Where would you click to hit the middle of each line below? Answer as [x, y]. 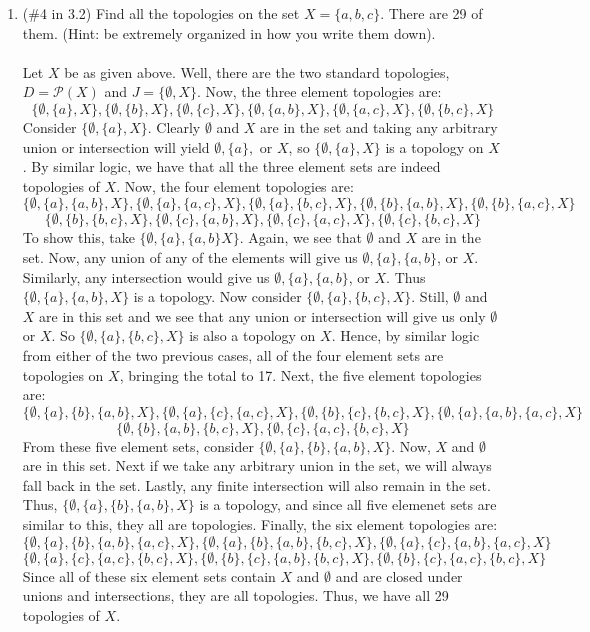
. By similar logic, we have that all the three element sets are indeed [231, 166]
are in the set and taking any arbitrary [379, 126]
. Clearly [174, 126]
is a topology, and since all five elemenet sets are [348, 504]
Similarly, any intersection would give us [146, 276]
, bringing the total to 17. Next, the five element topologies [300, 374]
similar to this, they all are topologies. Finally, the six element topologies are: [260, 524]
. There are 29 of [431, 13]
